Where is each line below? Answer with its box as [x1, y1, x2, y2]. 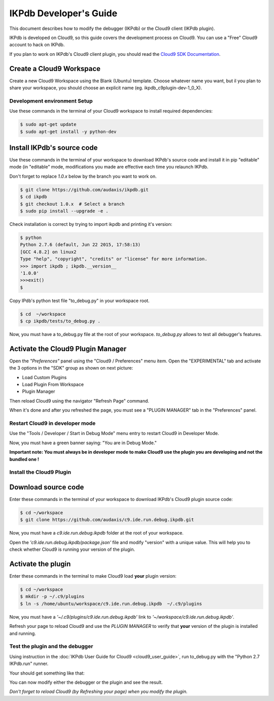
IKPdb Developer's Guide [9, 8, 118, 19]
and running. [9, 630, 37, 637]
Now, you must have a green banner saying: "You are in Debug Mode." [9, 440, 157, 446]
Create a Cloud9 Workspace [9, 64, 101, 73]
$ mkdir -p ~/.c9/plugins [20, 594, 85, 599]
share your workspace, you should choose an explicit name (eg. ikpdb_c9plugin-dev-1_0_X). [9, 85, 202, 91]
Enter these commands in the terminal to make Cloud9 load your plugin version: [9, 573, 177, 579]
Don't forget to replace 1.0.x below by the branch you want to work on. [9, 173, 157, 179]
